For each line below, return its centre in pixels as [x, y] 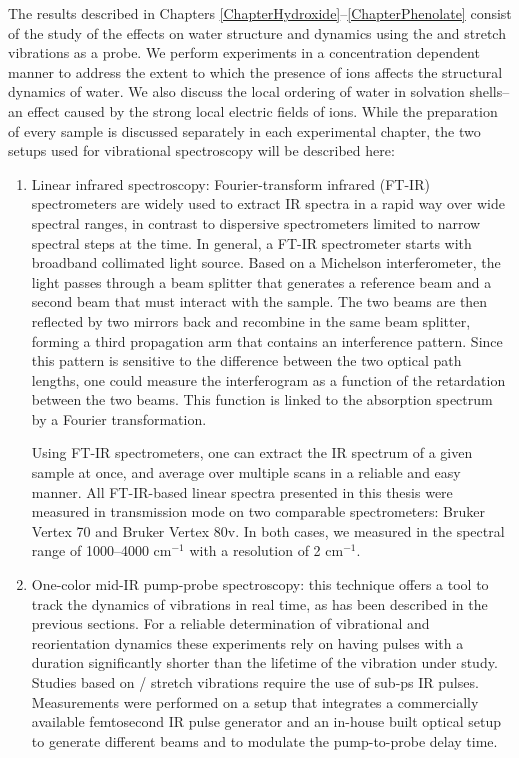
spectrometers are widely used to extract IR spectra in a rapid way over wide [268, 203]
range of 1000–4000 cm [101, 550]
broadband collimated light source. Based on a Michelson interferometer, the [266, 262]
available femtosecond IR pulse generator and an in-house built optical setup [266, 721]
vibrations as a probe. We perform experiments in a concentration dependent [244, 52]
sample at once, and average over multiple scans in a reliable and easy [246, 472]
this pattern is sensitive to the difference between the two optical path [246, 360]
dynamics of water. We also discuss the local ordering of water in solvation [236, 91]
